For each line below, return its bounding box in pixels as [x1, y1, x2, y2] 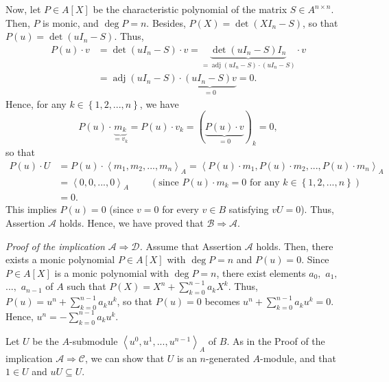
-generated [206, 350, 250, 365]
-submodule [69, 333, 118, 348]
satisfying [228, 202, 269, 216]
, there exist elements [216, 265, 306, 280]
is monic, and [43, 15, 99, 30]
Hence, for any [5, 96, 67, 111]
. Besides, [146, 15, 186, 30]
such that [67, 279, 106, 293]
